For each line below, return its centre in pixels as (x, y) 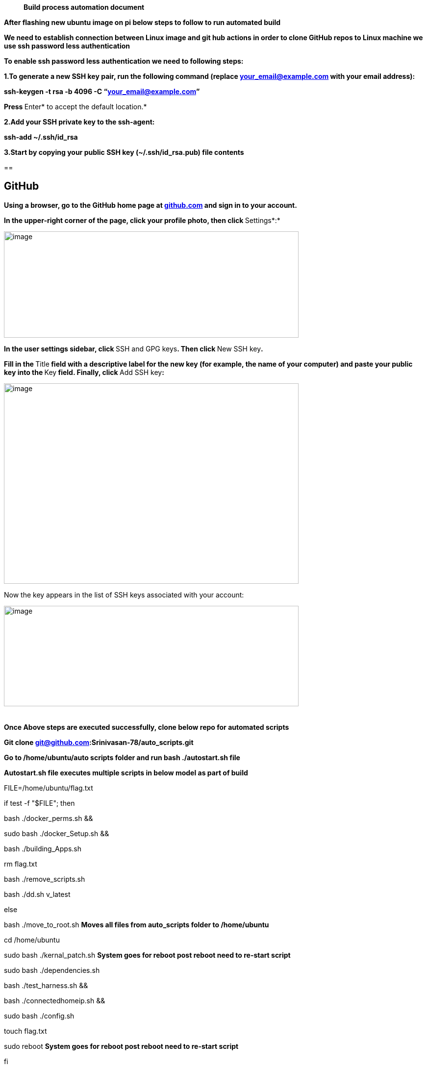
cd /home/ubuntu (32, 940)
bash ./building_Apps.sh (43, 848)
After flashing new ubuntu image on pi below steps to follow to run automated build (142, 22)
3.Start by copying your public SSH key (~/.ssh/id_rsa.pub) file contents (124, 152)
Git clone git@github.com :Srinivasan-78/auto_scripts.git (99, 742)
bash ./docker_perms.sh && (49, 818)
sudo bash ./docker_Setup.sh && (57, 833)
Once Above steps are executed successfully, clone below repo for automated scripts (147, 727)
